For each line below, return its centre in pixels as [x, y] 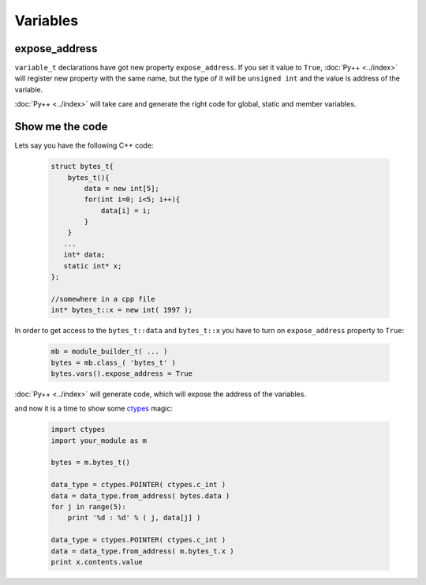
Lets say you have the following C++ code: [84, 145]
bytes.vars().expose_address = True [122, 373]
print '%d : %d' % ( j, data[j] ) [134, 518]
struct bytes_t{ [82, 167]
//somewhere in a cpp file [103, 299]
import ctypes [78, 429]
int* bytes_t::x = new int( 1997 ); [122, 310]
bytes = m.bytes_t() [90, 463]
